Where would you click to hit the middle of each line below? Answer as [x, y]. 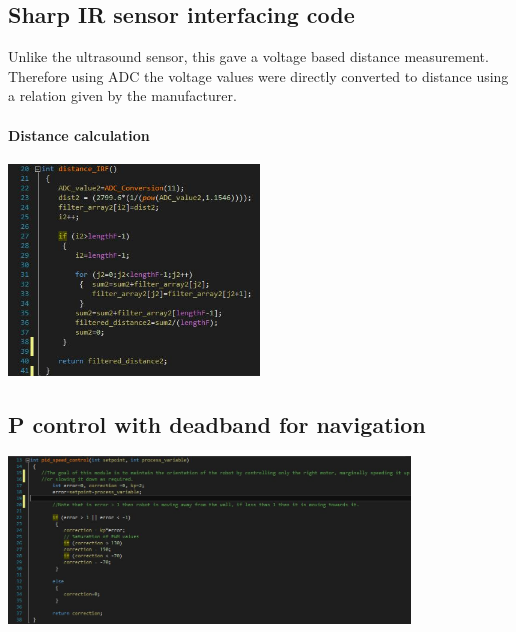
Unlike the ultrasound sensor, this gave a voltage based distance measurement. [248, 56]
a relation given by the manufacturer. [122, 95]
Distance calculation [79, 134]
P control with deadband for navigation [217, 423]
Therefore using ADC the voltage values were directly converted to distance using [258, 75]
